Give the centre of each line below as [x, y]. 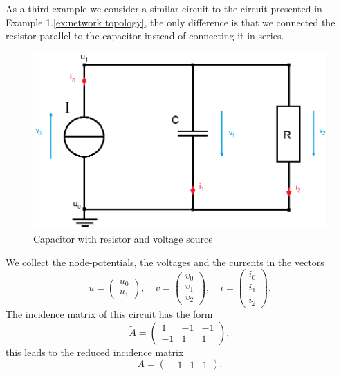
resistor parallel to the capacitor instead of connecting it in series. [145, 36]
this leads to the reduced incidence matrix [95, 351]
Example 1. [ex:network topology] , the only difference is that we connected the [170, 22]
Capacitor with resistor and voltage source [123, 239]
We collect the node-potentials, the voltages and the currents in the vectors [165, 262]
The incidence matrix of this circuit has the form [109, 313]
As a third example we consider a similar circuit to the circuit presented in [164, 8]
